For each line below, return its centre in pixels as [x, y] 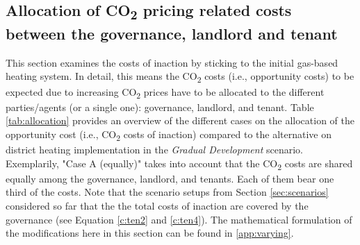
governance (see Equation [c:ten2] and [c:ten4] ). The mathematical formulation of [179, 219]
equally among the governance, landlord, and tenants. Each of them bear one [170, 178]
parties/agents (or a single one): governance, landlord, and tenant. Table [160, 107]
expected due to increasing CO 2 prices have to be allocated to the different [165, 92]
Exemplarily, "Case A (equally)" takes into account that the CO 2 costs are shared [179, 164]
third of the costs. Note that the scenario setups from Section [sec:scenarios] [167, 192]
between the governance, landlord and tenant [172, 34]
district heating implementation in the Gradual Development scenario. [154, 150]
